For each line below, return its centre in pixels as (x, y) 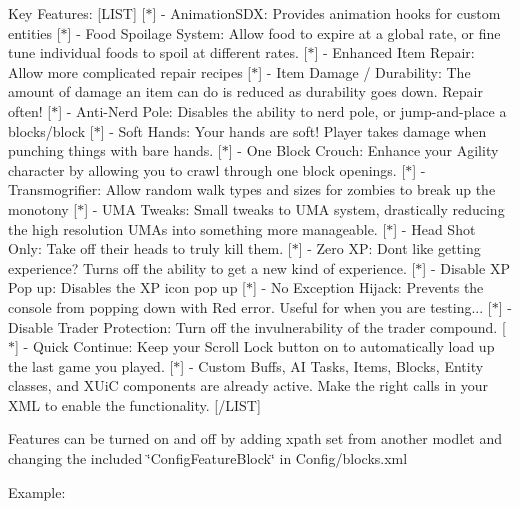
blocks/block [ (51, 130)
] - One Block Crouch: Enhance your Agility (363, 150)
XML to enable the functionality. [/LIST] (134, 404)
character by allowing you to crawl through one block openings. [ (207, 169)
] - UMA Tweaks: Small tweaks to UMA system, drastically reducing (294, 208)
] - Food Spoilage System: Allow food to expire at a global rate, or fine (284, 32)
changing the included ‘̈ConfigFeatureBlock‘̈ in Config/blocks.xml (208, 458)
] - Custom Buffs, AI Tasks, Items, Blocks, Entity (332, 365)
